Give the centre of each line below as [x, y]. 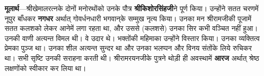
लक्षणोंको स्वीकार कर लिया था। [46, 68]
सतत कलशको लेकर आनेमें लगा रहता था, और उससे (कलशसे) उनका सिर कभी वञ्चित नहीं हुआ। [131, 28]
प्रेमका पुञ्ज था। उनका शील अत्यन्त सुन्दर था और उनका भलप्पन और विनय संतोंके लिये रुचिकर [128, 48]
